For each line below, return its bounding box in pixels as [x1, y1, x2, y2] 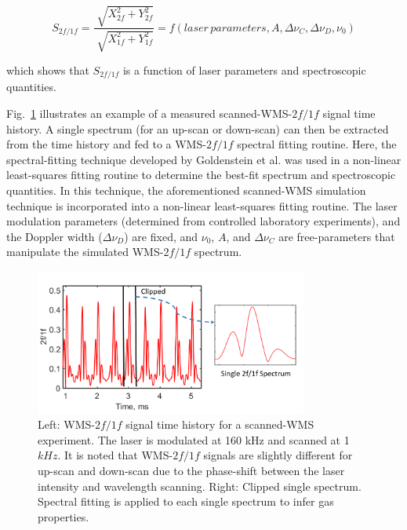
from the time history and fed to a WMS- [6, 136, 206, 152]
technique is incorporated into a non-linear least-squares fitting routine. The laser [6, 197, 398, 214]
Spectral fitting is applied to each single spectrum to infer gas [38, 493, 334, 510]
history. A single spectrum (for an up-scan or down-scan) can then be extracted [6, 120, 389, 137]
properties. [38, 508, 89, 525]
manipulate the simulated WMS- [6, 243, 164, 260]
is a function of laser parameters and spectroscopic [122, 61, 366, 78]
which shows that [6, 61, 89, 78]
